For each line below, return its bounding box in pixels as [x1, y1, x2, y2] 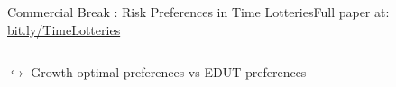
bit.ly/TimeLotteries [7, 20, 121, 39]
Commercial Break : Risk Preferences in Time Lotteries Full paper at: [7, 3, 390, 21]
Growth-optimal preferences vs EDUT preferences [31, 63, 307, 82]
